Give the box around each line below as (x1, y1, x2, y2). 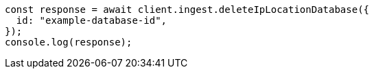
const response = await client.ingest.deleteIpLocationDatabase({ (5, 4, 370, 15)
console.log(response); (5, 37, 132, 48)
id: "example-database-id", (16, 15, 167, 26)
